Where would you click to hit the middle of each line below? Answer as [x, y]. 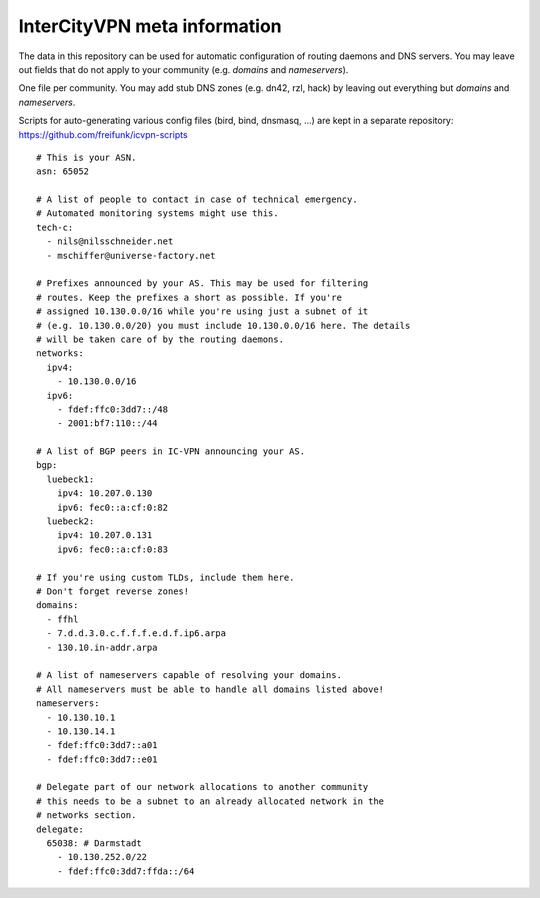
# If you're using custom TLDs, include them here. [165, 577]
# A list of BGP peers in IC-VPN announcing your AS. [170, 451]
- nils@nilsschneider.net [110, 241]
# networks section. [86, 815]
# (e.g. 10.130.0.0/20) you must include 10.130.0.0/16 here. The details [223, 325]
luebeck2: [70, 521]
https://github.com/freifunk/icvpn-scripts [103, 134]
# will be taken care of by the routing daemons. [160, 339]
